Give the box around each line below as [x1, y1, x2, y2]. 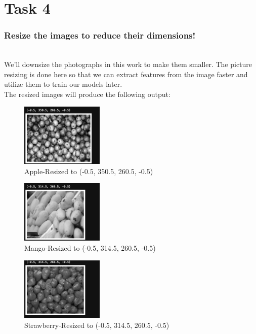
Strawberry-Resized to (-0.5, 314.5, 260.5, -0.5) [24, 319, 169, 330]
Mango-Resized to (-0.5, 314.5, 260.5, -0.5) [24, 243, 156, 253]
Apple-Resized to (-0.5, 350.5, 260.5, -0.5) [24, 165, 153, 176]
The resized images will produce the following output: [4, 88, 170, 99]
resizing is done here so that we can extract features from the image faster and [4, 69, 248, 79]
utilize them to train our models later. [4, 79, 122, 89]
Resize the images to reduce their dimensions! [4, 29, 196, 42]
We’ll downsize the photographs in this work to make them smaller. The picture [4, 59, 252, 70]
